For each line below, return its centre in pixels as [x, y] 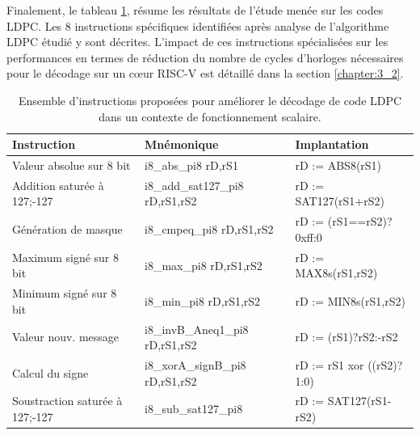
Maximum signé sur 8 [66, 257]
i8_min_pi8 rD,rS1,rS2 [203, 300]
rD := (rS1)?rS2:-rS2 [346, 337]
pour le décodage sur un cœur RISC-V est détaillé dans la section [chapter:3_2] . [205, 73]
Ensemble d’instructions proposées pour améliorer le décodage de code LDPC [210, 100]
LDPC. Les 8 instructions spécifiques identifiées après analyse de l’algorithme [198, 25]
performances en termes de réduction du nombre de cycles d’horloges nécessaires [205, 57]
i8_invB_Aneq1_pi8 [197, 329]
